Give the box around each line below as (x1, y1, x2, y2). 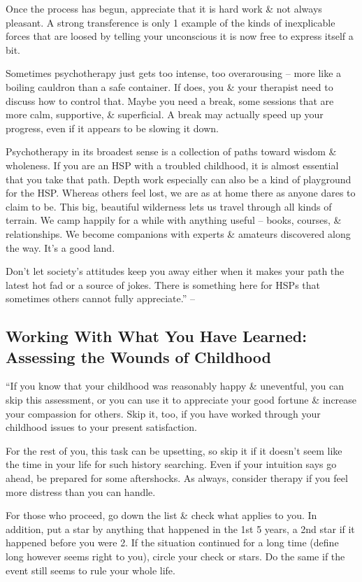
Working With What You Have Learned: (6, 325, 307, 347)
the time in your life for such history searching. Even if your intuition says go (6, 457, 337, 471)
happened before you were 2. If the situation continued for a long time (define (6, 535, 339, 550)
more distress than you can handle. (6, 484, 156, 499)
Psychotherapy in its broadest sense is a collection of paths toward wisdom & (6, 144, 337, 159)
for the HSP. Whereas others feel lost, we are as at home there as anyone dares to (6, 185, 356, 200)
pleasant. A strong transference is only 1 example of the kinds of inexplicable (6, 15, 335, 29)
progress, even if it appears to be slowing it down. (6, 120, 219, 135)
